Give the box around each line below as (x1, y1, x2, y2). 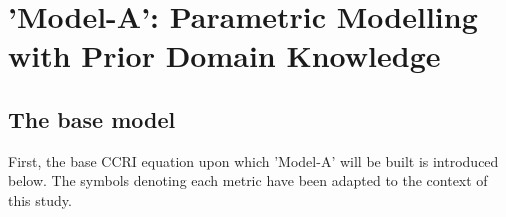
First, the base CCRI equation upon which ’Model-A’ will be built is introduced (8, 150, 499, 171)
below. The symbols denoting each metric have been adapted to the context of (8, 170, 488, 191)
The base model (8, 103, 176, 134)
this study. (8, 189, 72, 210)
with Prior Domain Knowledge (8, 35, 441, 76)
